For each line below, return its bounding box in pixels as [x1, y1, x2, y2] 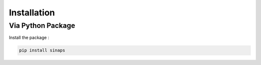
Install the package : [9, 35, 49, 40]
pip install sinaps [19, 48, 65, 53]
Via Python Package [9, 21, 75, 30]
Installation [9, 7, 55, 18]
